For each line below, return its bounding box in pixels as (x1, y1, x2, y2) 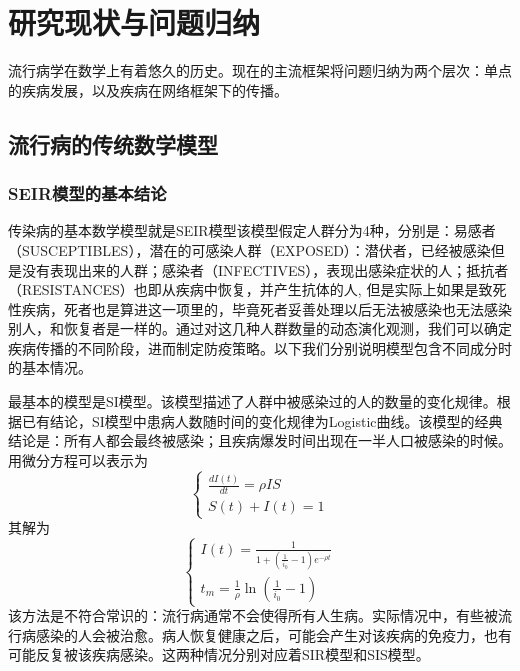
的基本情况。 (8, 357, 92, 378)
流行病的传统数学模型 (8, 128, 218, 159)
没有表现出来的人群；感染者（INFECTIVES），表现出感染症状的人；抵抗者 (21, 259, 509, 280)
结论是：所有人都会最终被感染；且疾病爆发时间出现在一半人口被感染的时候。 (8, 430, 512, 451)
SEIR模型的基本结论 (8, 181, 167, 206)
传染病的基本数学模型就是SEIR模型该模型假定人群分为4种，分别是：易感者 (8, 220, 496, 241)
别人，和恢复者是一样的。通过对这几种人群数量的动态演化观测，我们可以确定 (8, 318, 512, 339)
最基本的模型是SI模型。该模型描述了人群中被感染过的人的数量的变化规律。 (8, 391, 497, 412)
